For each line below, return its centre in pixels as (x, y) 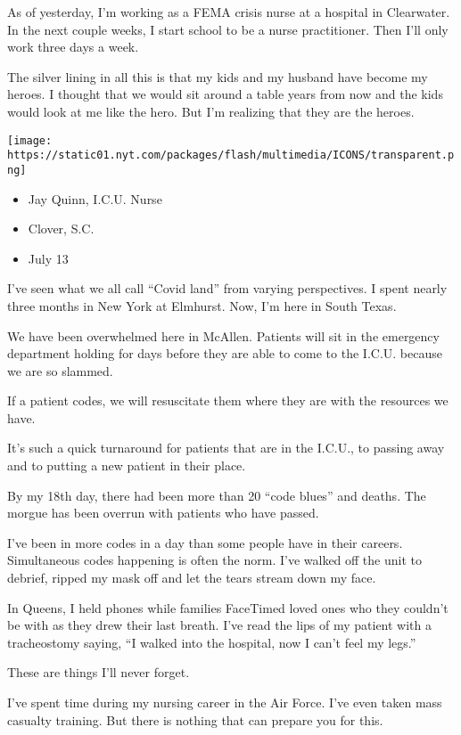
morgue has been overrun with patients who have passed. (163, 513)
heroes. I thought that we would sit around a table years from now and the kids (225, 94)
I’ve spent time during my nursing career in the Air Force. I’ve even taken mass (225, 702)
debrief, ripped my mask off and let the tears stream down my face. (192, 578)
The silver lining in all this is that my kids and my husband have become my (218, 76)
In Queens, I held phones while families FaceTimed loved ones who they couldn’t (228, 607)
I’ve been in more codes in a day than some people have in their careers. (205, 542)
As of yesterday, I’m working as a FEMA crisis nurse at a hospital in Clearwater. (229, 12)
